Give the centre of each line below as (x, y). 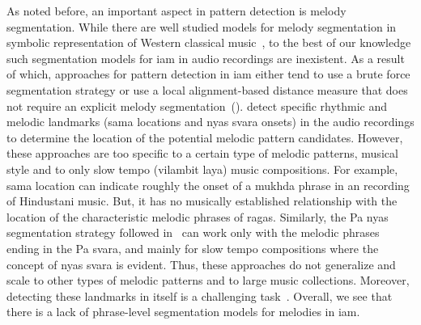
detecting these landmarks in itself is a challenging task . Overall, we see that (200, 295)
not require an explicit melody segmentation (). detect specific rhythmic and (197, 106)
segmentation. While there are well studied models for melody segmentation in (202, 26)
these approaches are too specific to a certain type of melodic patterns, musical (202, 153)
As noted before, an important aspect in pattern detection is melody (176, 11)
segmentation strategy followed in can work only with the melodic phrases (193, 232)
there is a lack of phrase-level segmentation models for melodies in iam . (183, 312)
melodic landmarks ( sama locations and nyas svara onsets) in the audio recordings (210, 122)
